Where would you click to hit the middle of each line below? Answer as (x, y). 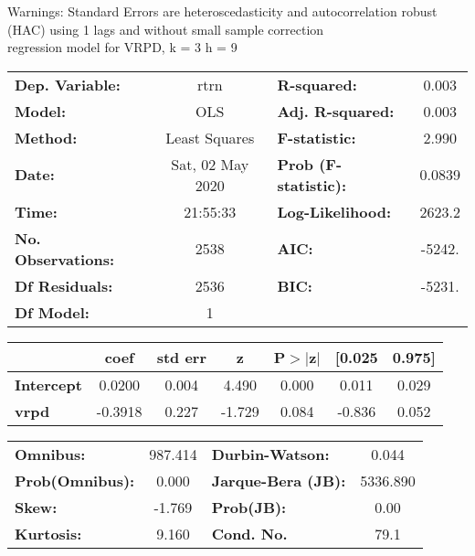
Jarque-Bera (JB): (279, 480)
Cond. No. (249, 533)
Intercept (48, 384)
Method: (46, 137)
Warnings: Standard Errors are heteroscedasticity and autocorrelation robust (222, 11)
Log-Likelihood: (334, 211)
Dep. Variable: (68, 84)
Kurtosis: (48, 533)
